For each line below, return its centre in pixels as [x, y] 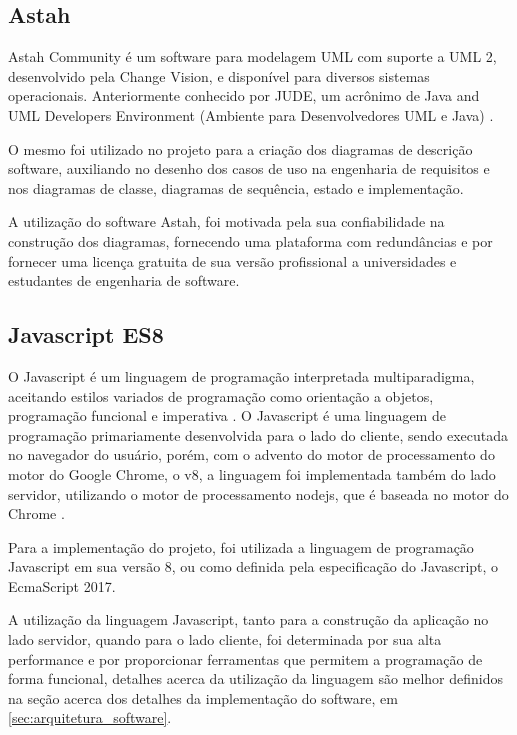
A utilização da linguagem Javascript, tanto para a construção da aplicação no [248, 619]
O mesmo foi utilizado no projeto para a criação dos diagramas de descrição [240, 148]
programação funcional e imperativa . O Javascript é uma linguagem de [227, 415]
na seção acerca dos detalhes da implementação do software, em [203, 697]
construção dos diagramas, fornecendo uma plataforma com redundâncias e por [250, 240]
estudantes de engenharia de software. [124, 280]
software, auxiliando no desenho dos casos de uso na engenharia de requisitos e [249, 168]
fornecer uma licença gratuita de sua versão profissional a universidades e [232, 260]
